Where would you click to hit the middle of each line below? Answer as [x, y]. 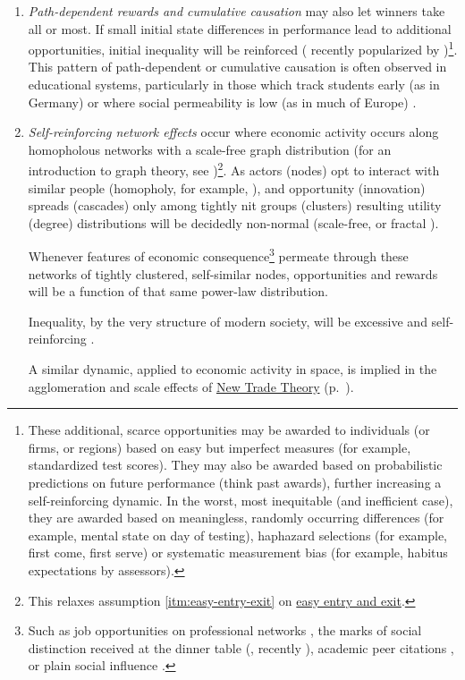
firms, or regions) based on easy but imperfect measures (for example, [220, 447]
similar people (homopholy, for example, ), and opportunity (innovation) [227, 187]
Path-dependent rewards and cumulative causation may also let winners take [237, 11]
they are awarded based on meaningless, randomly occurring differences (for [236, 518]
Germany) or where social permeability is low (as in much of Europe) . [222, 102]
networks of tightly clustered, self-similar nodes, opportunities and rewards [233, 273]
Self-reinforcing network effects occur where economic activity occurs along [233, 132]
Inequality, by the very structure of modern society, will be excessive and [228, 321]
